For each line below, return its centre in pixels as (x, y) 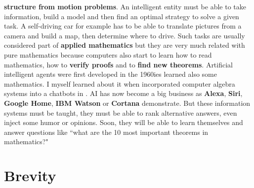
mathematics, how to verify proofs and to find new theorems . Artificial (118, 64)
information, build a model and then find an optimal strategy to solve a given (122, 16)
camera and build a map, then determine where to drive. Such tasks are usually (125, 35)
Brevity (30, 175)
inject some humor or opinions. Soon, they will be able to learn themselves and (124, 122)
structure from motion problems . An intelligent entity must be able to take (125, 6)
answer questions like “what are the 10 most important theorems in (106, 132)
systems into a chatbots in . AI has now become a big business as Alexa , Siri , (123, 93)
